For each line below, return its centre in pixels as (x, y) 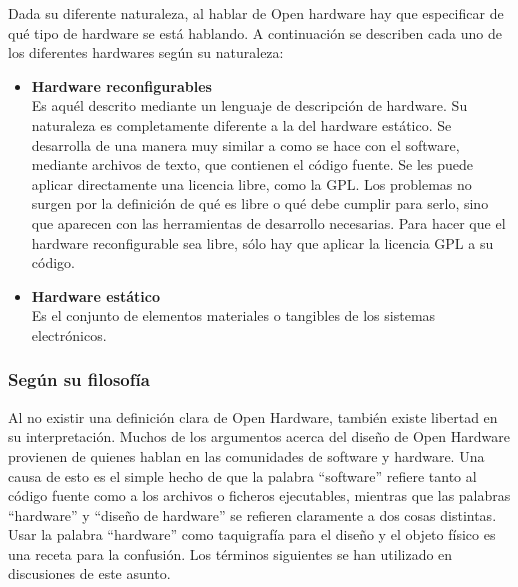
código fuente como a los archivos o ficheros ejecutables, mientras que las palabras (259, 495)
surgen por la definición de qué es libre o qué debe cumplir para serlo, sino (260, 203)
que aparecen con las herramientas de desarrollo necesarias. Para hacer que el (268, 222)
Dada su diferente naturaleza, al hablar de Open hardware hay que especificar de (256, 13)
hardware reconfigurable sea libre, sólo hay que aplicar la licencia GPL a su (262, 242)
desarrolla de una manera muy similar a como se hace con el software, (245, 144)
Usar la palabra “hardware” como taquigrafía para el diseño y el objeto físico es (252, 534)
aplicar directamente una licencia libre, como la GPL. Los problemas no (251, 183)
